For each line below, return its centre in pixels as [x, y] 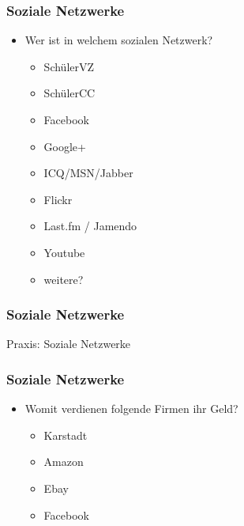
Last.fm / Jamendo [90, 226]
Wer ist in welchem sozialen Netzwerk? [119, 40]
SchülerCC [69, 93]
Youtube [64, 252]
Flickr [58, 199]
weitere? [64, 279]
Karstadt [66, 435]
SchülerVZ [69, 66]
